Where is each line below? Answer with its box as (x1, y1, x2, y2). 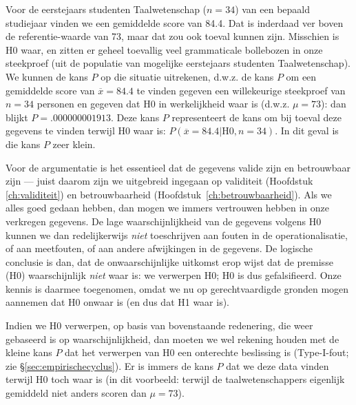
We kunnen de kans (6, 69, 88, 83)
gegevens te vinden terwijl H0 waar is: (6, 123, 166, 138)
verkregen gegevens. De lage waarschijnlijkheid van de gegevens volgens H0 (6, 214, 322, 228)
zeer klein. (52, 136, 96, 151)
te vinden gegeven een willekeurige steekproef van (136, 83, 346, 97)
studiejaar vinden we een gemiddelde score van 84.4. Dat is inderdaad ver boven (6, 15, 344, 30)
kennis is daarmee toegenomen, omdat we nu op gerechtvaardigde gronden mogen (6, 281, 349, 295)
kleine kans (6, 345, 52, 360)
